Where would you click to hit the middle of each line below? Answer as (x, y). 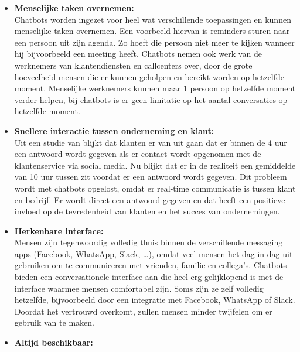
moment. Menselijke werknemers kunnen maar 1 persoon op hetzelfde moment (155, 88)
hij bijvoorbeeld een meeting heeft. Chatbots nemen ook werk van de (138, 54)
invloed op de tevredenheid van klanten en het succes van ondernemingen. (147, 211)
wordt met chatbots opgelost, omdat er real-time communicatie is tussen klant (155, 188)
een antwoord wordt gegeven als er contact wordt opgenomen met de (138, 154)
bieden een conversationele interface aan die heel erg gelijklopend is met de (149, 277)
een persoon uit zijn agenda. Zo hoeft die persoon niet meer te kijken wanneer (154, 42)
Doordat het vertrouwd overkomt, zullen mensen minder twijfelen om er (143, 311)
